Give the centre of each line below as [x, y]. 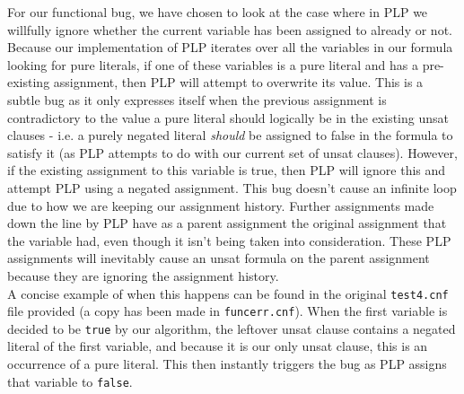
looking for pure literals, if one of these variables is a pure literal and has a [213, 64]
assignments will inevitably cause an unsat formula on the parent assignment [219, 258]
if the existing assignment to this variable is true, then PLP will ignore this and [227, 170]
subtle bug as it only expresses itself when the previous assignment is [197, 99]
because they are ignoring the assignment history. [143, 275]
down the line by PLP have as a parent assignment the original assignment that [227, 223]
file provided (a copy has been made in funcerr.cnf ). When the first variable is [228, 311]
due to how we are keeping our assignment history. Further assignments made [221, 205]
